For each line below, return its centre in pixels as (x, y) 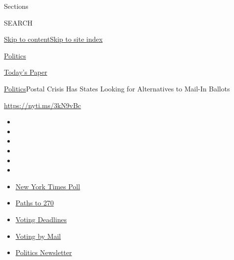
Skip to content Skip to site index (53, 39)
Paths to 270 (35, 203)
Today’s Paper (26, 72)
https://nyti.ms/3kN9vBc (43, 105)
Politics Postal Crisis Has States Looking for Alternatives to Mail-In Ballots (117, 88)
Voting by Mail (38, 236)
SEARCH (18, 22)
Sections (16, 6)
